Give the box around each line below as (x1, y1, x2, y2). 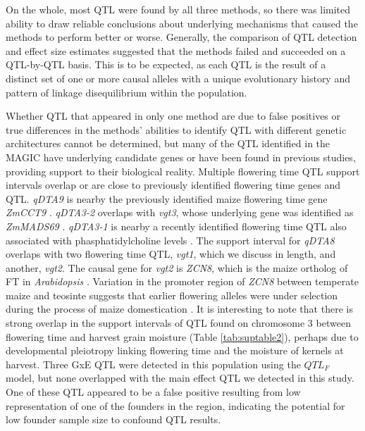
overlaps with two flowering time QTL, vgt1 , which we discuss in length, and (6, 246, 336, 261)
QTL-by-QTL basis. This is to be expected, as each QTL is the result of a (6, 57, 326, 72)
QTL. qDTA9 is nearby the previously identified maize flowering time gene (6, 191, 328, 206)
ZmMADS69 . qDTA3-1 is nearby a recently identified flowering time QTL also (6, 218, 347, 233)
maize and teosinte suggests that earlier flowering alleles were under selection (6, 287, 338, 302)
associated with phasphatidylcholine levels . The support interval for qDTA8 (6, 232, 335, 247)
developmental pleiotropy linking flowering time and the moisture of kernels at (6, 343, 344, 358)
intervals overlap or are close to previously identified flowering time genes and (6, 177, 340, 192)
